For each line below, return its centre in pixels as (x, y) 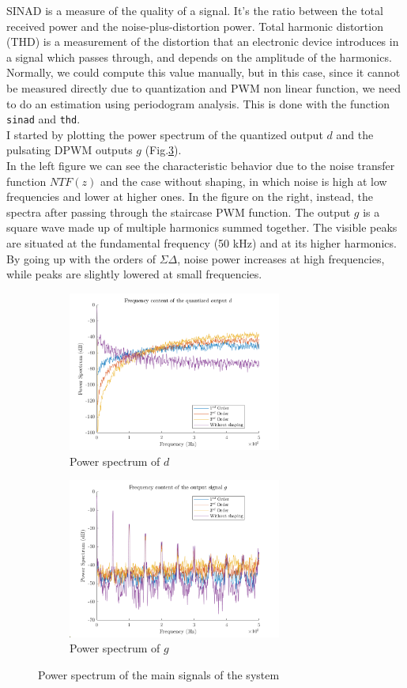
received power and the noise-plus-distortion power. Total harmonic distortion (195, 26)
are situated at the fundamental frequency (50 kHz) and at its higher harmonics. (202, 242)
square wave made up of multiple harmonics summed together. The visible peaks (202, 227)
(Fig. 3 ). (163, 150)
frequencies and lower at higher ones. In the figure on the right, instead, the (190, 197)
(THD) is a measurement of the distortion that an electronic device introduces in (203, 42)
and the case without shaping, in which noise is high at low (243, 181)
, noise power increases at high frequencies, (281, 258)
